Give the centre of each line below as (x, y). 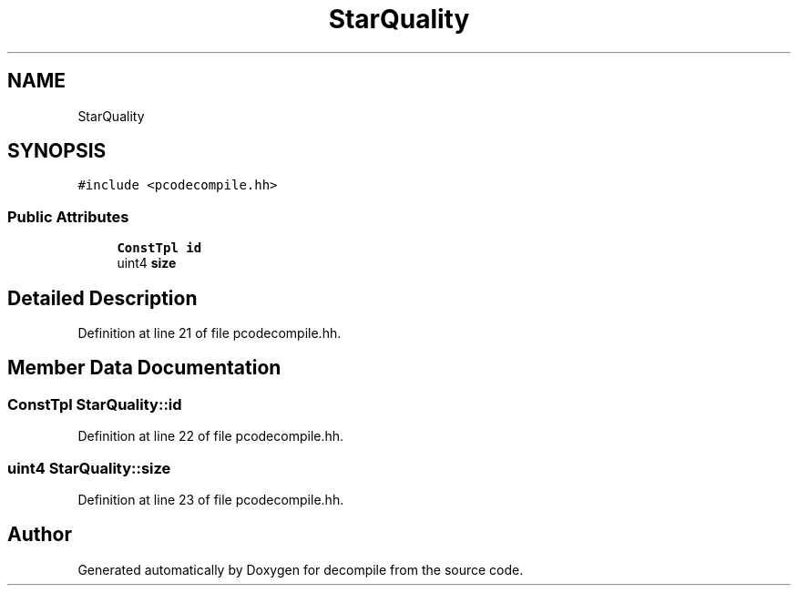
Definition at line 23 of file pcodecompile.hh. (211, 500)
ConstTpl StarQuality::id (95, 404)
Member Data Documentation (144, 368)
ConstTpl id (159, 248)
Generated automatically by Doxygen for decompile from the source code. (301, 569)
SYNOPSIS (57, 151)
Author (40, 535)
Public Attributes (68, 216)
